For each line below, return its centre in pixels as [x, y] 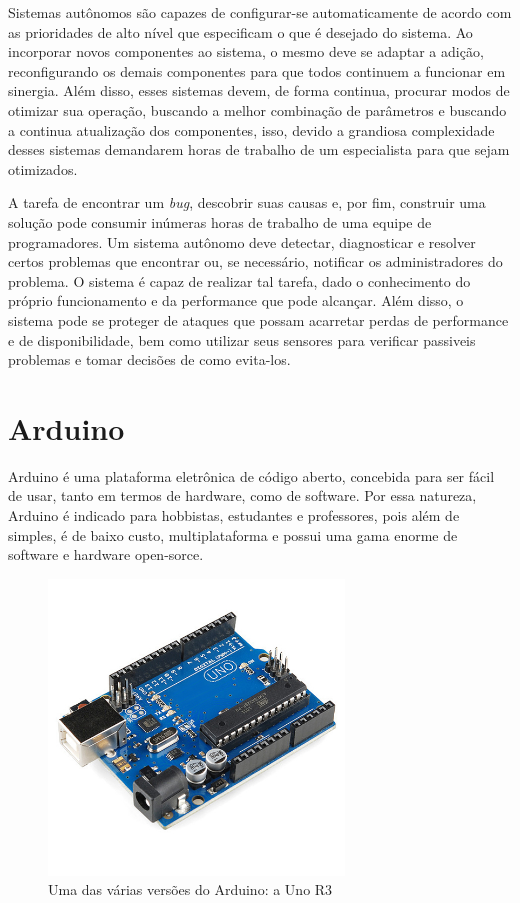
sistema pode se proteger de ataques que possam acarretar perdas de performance [258, 319]
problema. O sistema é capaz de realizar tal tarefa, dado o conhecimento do [239, 280]
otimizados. [43, 168]
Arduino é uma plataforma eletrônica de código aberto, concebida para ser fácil [251, 475]
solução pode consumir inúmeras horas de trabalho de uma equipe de [220, 221]
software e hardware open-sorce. [106, 554]
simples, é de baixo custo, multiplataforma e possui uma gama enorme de [233, 534]
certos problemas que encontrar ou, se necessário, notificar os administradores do [255, 261]
